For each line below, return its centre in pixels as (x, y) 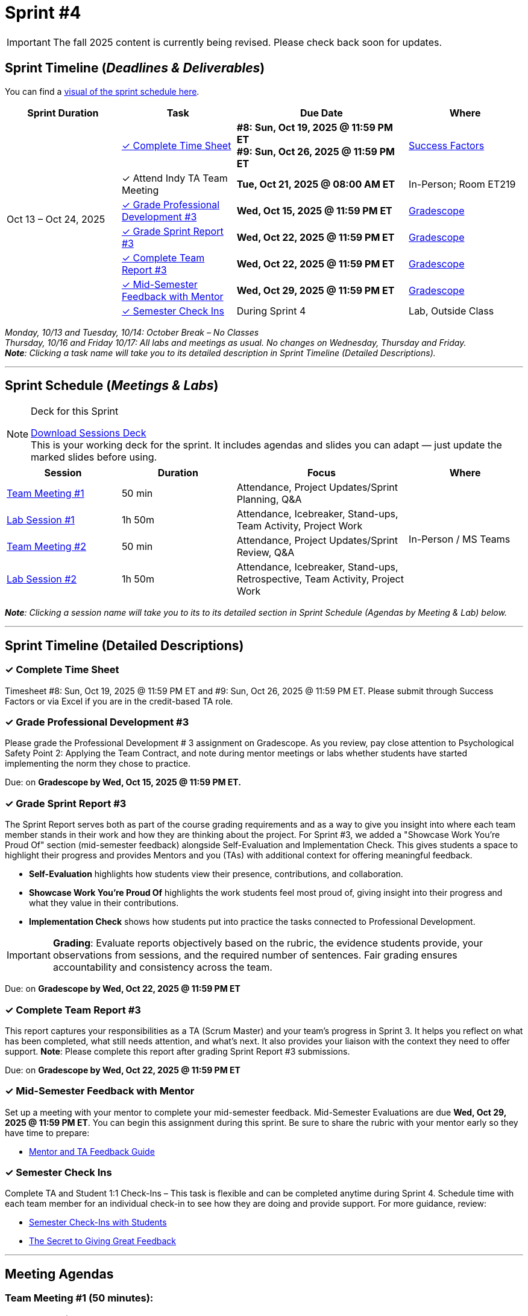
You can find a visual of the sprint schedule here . (102, 91)
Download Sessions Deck (89, 433)
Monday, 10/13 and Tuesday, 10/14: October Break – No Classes (132, 332)
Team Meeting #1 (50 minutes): (79, 1298)
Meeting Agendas (59, 1274)
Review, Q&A (266, 553)
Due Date (321, 113)
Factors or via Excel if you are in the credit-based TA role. (119, 701)
